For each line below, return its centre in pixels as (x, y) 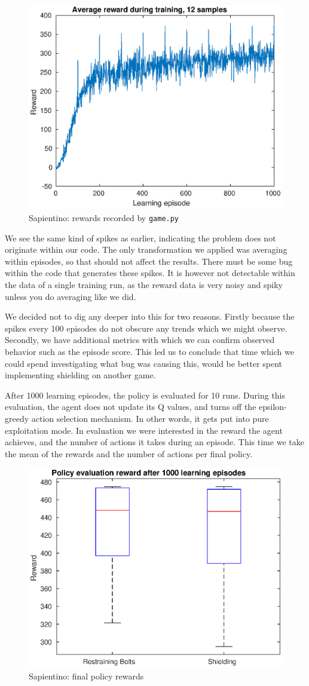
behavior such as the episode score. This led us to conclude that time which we (149, 352)
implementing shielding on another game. (80, 375)
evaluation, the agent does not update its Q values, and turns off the (131, 407)
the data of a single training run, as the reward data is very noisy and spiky (144, 285)
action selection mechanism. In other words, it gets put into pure (150, 418)
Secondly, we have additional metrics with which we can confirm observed (140, 340)
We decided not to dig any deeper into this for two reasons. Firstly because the (150, 316)
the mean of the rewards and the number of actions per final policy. (129, 453)
